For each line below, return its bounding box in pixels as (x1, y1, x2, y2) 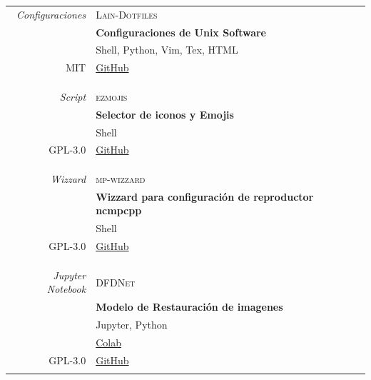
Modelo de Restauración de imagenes (96, 299, 283, 314)
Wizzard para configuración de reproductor (96, 189, 314, 204)
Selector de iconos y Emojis (96, 106, 234, 121)
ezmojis (96, 89, 128, 104)
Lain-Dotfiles (96, 6, 158, 21)
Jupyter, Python (96, 317, 168, 331)
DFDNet (96, 274, 136, 289)
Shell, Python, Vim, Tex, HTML (96, 42, 238, 57)
